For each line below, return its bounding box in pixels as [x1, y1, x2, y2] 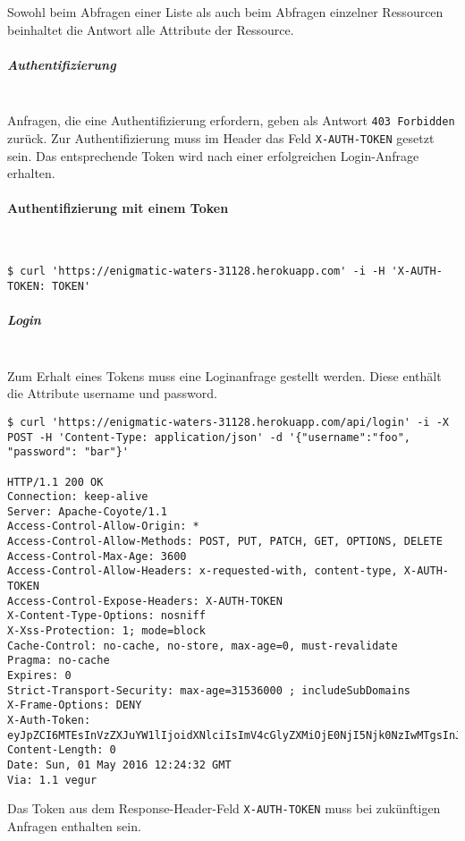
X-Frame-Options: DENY [7, 699, 142, 712]
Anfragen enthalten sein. [7, 816, 141, 835]
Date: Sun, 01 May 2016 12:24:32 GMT [7, 758, 232, 771]
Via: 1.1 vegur [7, 773, 97, 786]
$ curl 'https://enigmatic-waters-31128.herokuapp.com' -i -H [7, 265, 385, 278]
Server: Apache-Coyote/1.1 [7, 505, 167, 518]
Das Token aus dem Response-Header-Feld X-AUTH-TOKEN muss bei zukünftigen [7, 799, 441, 818]
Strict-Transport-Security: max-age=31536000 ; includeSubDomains [7, 684, 411, 697]
